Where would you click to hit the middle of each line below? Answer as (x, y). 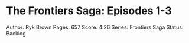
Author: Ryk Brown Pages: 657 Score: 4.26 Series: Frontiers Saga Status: (95, 27)
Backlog (16, 33)
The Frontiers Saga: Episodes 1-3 (89, 11)
